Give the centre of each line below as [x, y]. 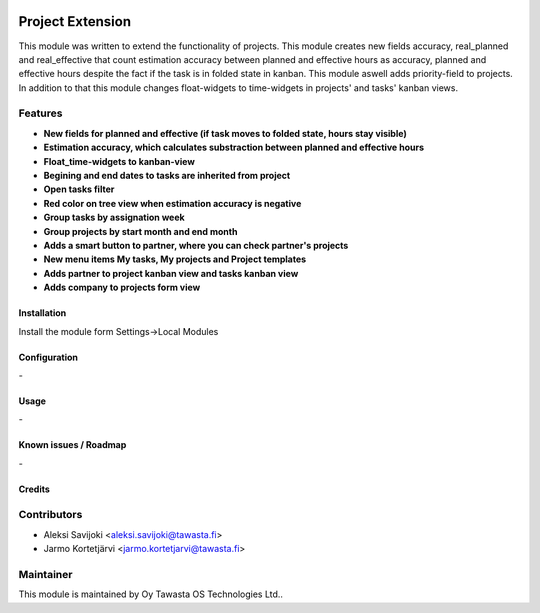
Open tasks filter [79, 189]
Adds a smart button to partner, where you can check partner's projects [196, 245]
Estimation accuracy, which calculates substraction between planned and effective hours [234, 147]
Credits [34, 489]
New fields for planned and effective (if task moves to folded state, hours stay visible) [225, 133]
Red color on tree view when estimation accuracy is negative [172, 203]
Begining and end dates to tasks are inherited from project [167, 175]
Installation [42, 313]
